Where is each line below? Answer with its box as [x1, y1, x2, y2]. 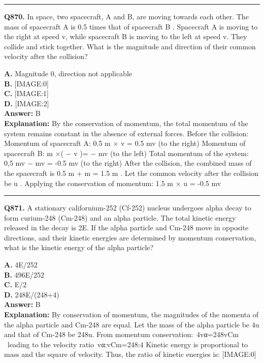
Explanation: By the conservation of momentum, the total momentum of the [4, 117, 248, 128]
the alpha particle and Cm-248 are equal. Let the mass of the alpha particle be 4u [4, 319, 259, 329]
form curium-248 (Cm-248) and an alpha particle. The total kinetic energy [4, 212, 236, 223]
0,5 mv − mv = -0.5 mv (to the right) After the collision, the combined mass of [4, 158, 252, 168]
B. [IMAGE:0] [4, 78, 49, 88]
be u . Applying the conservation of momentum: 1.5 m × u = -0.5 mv [4, 177, 221, 188]
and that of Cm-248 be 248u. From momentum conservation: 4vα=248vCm [4, 329, 239, 340]
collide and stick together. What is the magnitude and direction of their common [4, 41, 256, 51]
